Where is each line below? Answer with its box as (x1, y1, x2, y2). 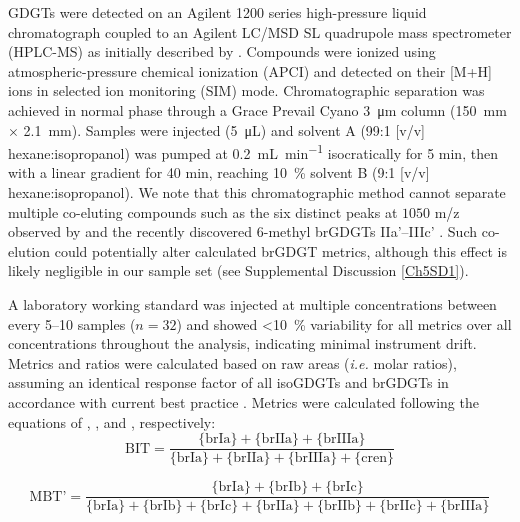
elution (8, 240, 51, 261)
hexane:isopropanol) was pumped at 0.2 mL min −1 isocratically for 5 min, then (8, 140, 498, 163)
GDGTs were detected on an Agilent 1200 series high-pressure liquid (8, 2, 427, 22)
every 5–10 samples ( (8, 313, 136, 334)
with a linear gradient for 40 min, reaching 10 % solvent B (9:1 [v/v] (8, 162, 430, 183)
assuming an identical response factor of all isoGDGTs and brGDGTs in (8, 372, 449, 393)
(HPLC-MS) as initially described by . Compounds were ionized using (8, 41, 436, 62)
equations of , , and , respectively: (8, 411, 216, 432)
